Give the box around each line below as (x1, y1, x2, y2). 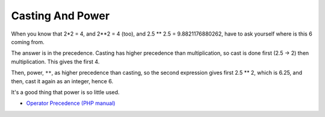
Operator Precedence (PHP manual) (26, 100, 116, 107)
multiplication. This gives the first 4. (11, 58, 100, 65)
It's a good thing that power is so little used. (11, 88, 120, 96)
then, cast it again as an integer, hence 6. (11, 77, 114, 84)
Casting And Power (11, 9, 110, 22)
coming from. (11, 38, 45, 45)
